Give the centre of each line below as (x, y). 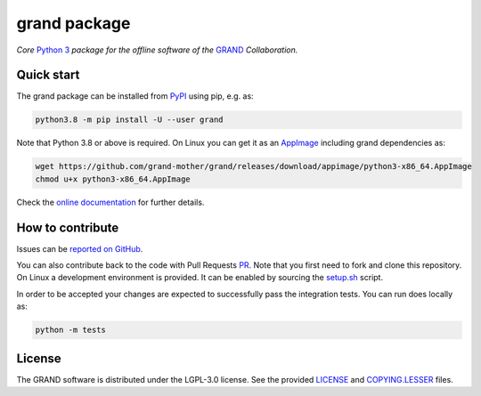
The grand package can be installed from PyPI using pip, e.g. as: (135, 96)
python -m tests (71, 330)
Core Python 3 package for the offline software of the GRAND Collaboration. (157, 50)
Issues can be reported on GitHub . (80, 248)
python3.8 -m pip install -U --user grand (129, 120)
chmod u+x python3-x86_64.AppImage (113, 179)
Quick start (48, 75)
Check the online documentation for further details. (110, 202)
